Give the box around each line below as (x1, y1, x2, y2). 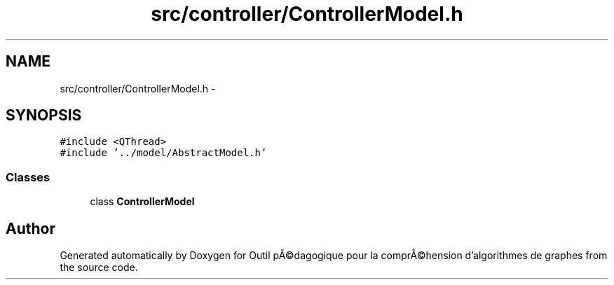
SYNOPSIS (6, 106, 82, 125)
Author (6, 219, 55, 237)
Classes (6, 169, 50, 184)
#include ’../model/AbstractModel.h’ (60, 147, 267, 159)
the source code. (60, 261, 138, 274)
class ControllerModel (90, 195, 195, 208)
